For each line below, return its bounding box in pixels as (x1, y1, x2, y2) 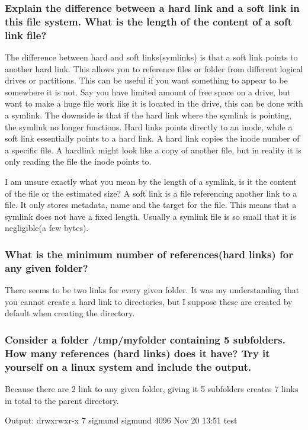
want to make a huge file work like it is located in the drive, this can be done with (5, 97, 303, 110)
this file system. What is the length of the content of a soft (5, 14, 292, 28)
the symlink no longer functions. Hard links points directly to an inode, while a (5, 120, 293, 133)
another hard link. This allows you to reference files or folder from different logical (5, 62, 303, 75)
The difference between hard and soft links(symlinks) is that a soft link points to (5, 51, 298, 63)
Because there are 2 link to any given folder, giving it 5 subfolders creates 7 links (5, 382, 299, 394)
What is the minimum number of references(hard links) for (5, 246, 293, 261)
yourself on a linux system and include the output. (5, 359, 252, 374)
